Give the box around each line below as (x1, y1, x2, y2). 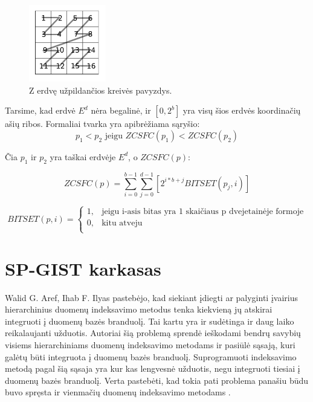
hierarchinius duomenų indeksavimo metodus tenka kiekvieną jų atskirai (5, 303, 273, 316)
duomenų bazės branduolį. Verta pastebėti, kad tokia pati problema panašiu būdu (5, 374, 309, 386)
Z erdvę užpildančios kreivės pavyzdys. (29, 83, 172, 96)
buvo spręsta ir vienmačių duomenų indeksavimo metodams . (5, 386, 231, 398)
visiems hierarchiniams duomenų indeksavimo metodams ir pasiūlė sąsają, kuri (5, 338, 295, 351)
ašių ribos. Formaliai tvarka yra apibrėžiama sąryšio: (5, 117, 200, 130)
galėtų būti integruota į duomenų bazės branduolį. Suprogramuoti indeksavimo (5, 350, 297, 363)
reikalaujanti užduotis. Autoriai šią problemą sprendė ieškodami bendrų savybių (5, 326, 301, 339)
